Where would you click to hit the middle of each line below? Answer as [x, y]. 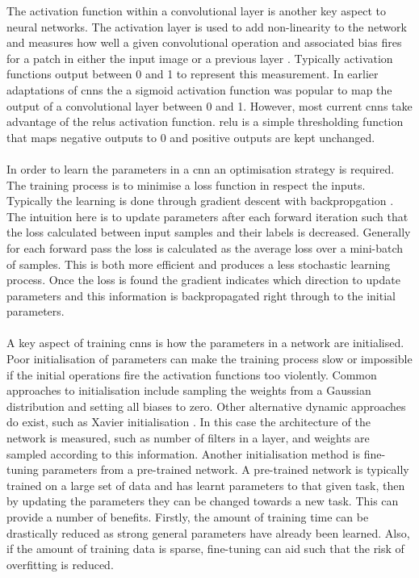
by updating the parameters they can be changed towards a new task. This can [203, 501]
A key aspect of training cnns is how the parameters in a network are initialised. [205, 343]
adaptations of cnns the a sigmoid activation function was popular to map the [199, 89]
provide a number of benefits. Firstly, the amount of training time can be [188, 517]
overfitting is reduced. [60, 564]
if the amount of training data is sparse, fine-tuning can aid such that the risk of [205, 549]
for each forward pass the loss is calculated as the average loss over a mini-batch [205, 247]
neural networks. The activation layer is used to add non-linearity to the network [207, 26]
